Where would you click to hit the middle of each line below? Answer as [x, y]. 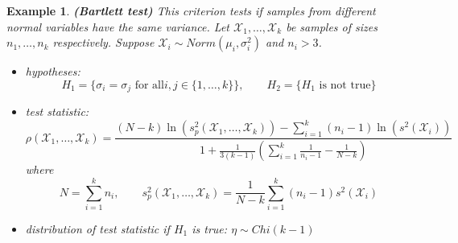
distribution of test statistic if [97, 228]
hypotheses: [53, 71]
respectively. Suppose [103, 42]
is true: [210, 228]
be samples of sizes [332, 26]
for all [149, 85]
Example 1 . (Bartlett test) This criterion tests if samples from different [191, 10]
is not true [345, 85]
